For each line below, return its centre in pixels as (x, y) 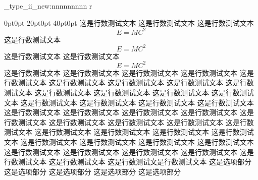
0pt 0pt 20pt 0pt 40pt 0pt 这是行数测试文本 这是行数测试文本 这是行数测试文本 (129, 22)
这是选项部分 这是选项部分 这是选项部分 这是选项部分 (92, 171)
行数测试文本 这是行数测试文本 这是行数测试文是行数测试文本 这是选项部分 (128, 162)
